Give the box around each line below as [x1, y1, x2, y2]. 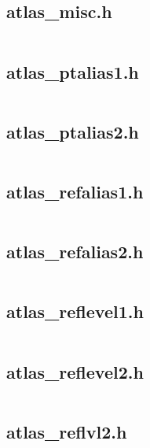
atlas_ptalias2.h [6, 119, 139, 143]
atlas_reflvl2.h [6, 419, 127, 443]
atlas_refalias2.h [6, 239, 144, 264]
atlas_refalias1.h [6, 180, 144, 203]
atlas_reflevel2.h [6, 359, 144, 383]
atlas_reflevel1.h [6, 299, 144, 324]
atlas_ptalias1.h [6, 59, 139, 83]
